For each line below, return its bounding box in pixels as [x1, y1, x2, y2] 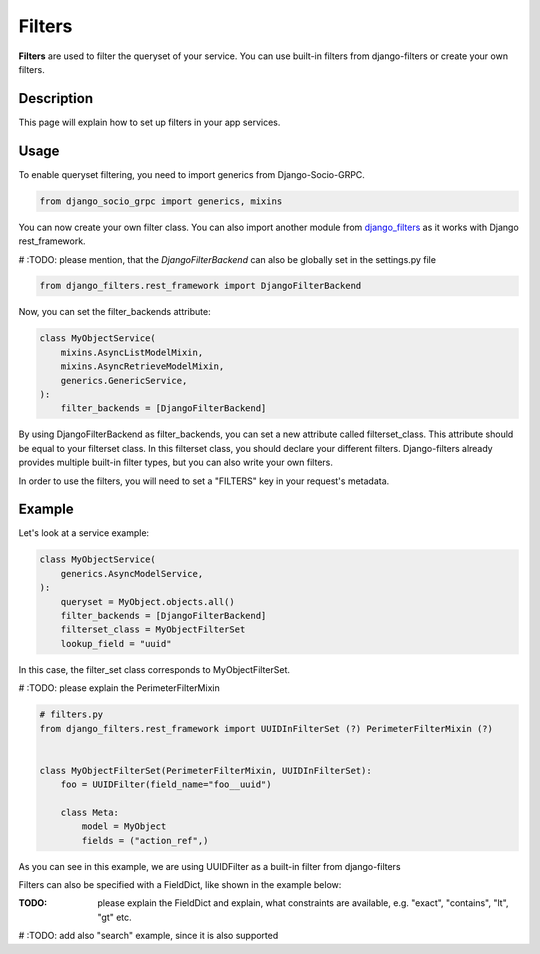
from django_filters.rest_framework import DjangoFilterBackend [39, 280, 362, 292]
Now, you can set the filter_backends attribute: [18, 306, 212, 318]
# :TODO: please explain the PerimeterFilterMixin [18, 682, 220, 694]
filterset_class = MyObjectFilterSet [60, 624, 246, 635]
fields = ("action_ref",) [81, 835, 209, 846]
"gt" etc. [97, 911, 132, 923]
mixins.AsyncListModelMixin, [60, 346, 204, 358]
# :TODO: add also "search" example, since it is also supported [18, 930, 279, 942]
